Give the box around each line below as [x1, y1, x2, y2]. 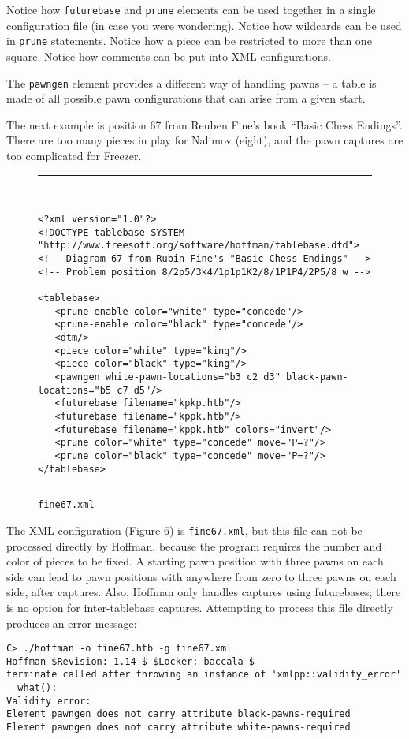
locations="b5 [38, 384, 112, 396]
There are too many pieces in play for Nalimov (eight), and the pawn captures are [6, 132, 403, 148]
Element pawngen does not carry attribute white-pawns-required [6, 722, 351, 733]
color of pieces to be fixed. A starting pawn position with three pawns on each [6, 553, 384, 569]
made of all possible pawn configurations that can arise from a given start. [6, 90, 366, 106]
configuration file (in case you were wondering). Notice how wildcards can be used [6, 17, 402, 33]
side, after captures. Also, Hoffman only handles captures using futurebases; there [6, 584, 401, 600]
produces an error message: [6, 614, 137, 631]
